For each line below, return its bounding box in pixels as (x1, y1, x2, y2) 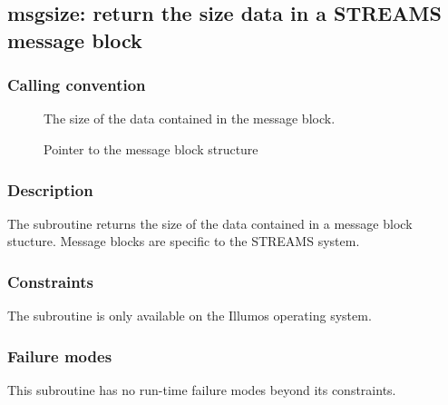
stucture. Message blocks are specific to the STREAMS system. (7, 232, 360, 251)
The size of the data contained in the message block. (44, 109, 336, 128)
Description (7, 178, 93, 201)
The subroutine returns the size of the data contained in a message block (7, 213, 413, 232)
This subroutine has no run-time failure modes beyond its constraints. (7, 380, 396, 400)
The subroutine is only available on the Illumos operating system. (7, 306, 372, 325)
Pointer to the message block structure (44, 139, 258, 158)
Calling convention (7, 74, 146, 96)
